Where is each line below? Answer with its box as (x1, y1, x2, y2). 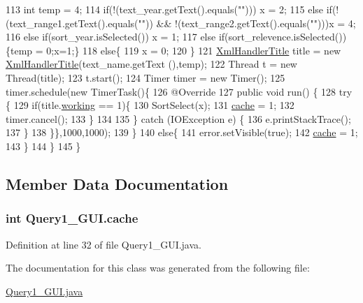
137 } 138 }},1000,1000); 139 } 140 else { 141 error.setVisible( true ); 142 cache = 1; (6, 125, 358, 140)
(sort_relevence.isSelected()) (225, 29, 347, 44)
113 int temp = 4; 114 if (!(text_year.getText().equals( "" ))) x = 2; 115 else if (6, 2, 332, 16)
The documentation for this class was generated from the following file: (6, 260, 310, 275)
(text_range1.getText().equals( (6, 15, 138, 30)
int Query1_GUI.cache (6, 209, 138, 227)
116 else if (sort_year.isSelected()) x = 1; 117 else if (6, 29, 225, 44)
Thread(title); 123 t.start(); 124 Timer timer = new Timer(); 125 (6, 70, 285, 84)
